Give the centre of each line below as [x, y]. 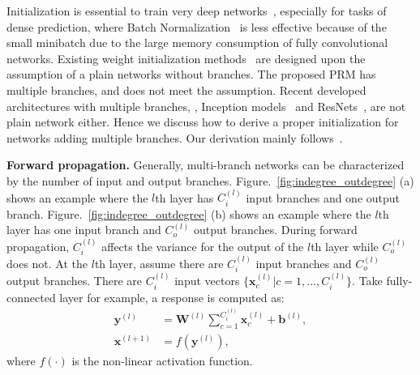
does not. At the [47, 263]
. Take [367, 281]
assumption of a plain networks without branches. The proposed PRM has [191, 74]
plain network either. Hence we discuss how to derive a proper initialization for [203, 122]
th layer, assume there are [159, 263]
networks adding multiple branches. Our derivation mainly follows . [175, 137]
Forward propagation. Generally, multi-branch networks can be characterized [206, 165]
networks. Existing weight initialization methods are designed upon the [186, 58]
